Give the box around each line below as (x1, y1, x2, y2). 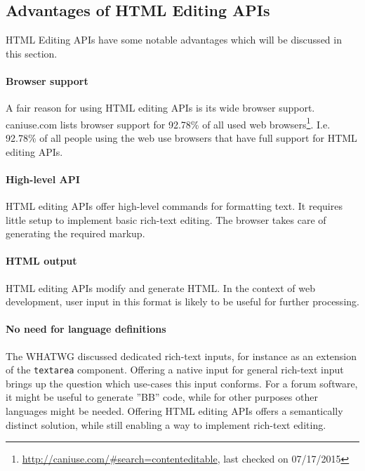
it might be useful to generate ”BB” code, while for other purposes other (6, 390, 318, 404)
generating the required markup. (6, 226, 145, 241)
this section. (6, 46, 58, 60)
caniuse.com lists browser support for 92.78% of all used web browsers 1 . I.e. (6, 114, 331, 131)
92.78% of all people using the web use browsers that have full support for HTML (6, 131, 357, 145)
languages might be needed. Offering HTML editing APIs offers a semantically (6, 404, 343, 418)
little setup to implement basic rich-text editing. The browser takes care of (6, 212, 326, 227)
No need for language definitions (6, 321, 166, 336)
